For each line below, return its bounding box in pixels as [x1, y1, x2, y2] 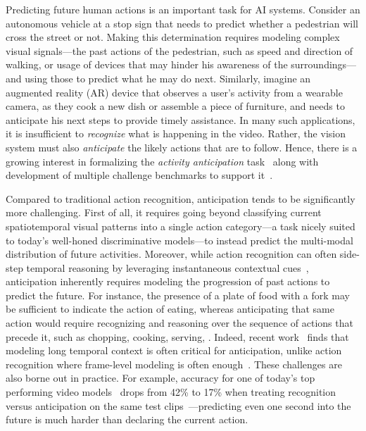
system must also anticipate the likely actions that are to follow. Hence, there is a [6, 139, 358, 154]
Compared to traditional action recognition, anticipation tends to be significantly [6, 191, 355, 206]
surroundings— [291, 57, 357, 72]
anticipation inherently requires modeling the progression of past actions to [6, 274, 330, 289]
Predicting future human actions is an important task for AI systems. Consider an [6, 2, 360, 16]
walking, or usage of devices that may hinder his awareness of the [6, 57, 288, 72]
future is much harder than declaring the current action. [6, 412, 248, 427]
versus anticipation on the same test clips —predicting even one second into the [6, 398, 351, 413]
